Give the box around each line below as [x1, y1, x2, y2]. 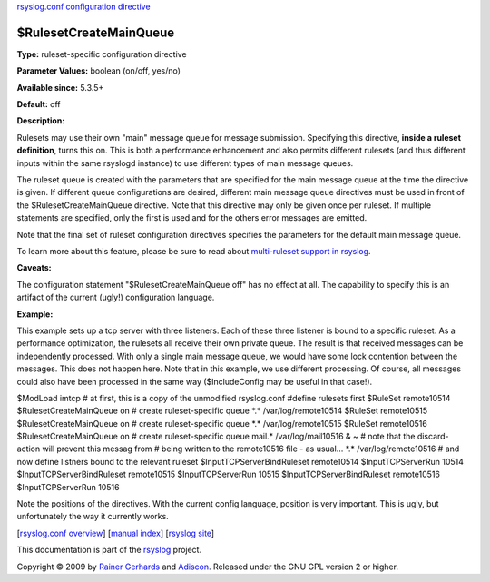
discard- [416, 431, 449, 442]
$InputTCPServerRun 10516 [16, 481, 120, 492]
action [16, 443, 41, 454]
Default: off [16, 99, 61, 110]
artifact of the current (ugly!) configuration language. [16, 291, 215, 303]
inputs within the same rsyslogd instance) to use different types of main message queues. [16, 157, 354, 168]
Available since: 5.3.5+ [16, 82, 104, 93]
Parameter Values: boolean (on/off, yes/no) [16, 65, 181, 76]
